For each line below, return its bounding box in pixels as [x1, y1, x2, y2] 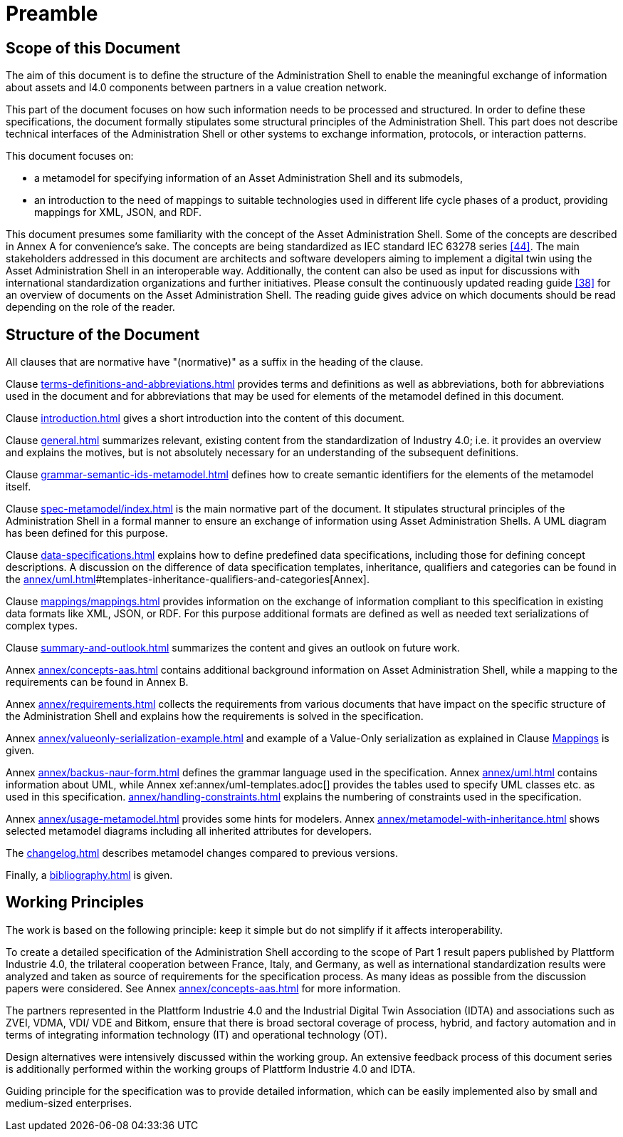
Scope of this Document [6, 38, 181, 57]
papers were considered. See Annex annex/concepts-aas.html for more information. [6, 982, 401, 994]
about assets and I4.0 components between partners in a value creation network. [6, 81, 387, 94]
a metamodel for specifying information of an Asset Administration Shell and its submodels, [34, 172, 463, 185]
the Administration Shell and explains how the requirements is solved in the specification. [6, 710, 424, 723]
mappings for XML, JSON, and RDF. [34, 206, 202, 219]
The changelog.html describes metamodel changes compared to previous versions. [6, 847, 398, 860]
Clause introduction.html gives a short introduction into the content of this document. [6, 412, 405, 425]
